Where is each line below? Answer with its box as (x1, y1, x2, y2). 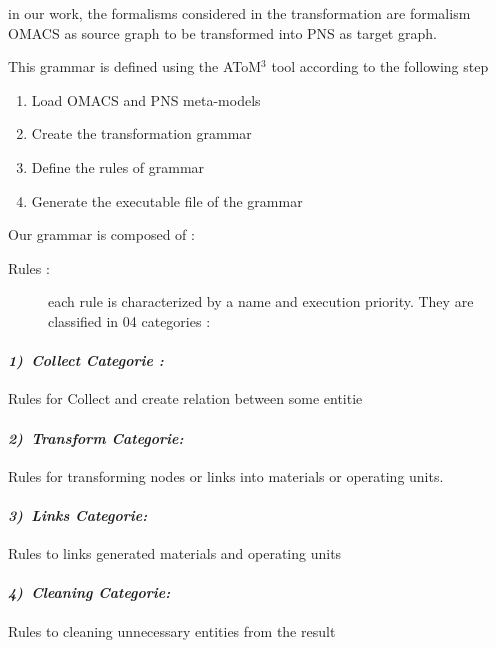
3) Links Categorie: (8, 504, 148, 525)
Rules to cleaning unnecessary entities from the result (8, 620, 336, 641)
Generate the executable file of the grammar (31, 190, 303, 211)
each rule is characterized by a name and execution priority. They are (48, 291, 474, 312)
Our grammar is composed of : (8, 224, 195, 245)
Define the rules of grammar (31, 156, 205, 177)
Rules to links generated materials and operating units (8, 543, 342, 564)
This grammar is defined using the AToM (8, 56, 262, 77)
